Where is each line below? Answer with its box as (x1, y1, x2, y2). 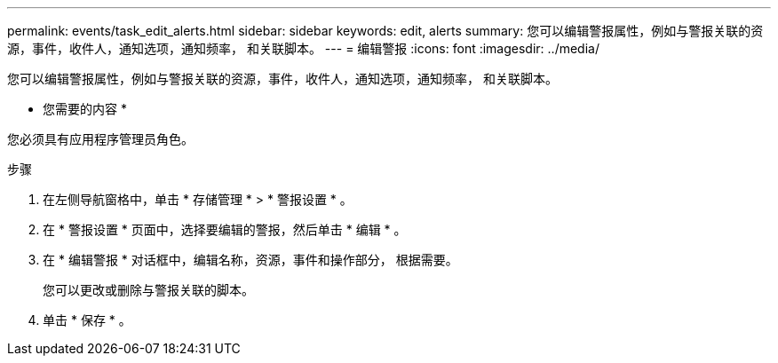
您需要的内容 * (43, 101, 127, 116)
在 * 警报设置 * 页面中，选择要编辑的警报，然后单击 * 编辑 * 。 (43, 222, 407, 237)
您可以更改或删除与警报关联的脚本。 (43, 282, 254, 297)
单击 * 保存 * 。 (43, 312, 131, 327)
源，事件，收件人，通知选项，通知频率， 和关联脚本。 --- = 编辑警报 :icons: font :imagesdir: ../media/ (7, 41, 599, 56)
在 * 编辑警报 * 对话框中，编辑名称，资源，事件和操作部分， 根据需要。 (43, 252, 458, 267)
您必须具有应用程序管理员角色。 (7, 131, 194, 146)
